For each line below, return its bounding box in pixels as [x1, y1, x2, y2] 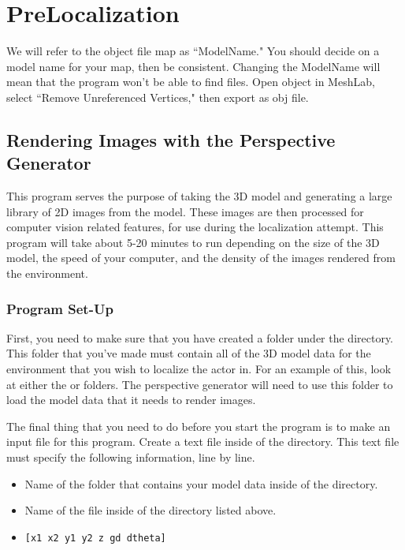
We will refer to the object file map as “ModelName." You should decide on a [6, 43, 380, 59]
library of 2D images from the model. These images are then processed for [6, 203, 364, 219]
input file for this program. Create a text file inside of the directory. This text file [6, 433, 399, 450]
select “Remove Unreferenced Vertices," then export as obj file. [6, 88, 309, 105]
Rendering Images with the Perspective [6, 127, 336, 152]
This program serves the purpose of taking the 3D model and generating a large [6, 188, 392, 204]
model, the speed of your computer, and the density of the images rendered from [6, 249, 396, 266]
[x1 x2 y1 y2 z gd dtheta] [24, 532, 166, 544]
